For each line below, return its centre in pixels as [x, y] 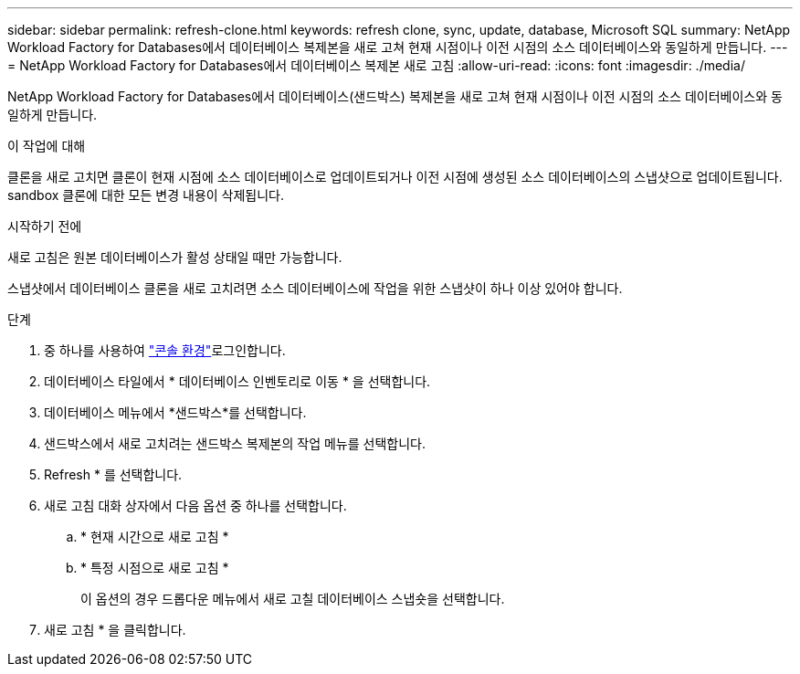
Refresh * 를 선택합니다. [113, 474]
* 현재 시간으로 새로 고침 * [155, 537]
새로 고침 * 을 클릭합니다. [115, 630]
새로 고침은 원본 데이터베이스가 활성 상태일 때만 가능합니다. [175, 257]
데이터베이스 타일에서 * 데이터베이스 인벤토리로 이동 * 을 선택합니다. [237, 381]
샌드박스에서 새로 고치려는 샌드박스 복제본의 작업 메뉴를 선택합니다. [235, 443]
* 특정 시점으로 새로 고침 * [155, 568]
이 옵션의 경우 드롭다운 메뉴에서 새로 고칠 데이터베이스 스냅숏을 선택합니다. [293, 599]
